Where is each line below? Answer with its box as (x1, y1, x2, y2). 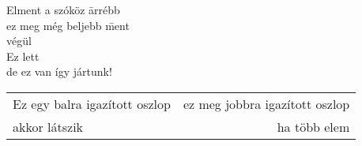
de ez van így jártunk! (6, 63, 112, 80)
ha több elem (277, 117, 350, 136)
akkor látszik (13, 117, 84, 136)
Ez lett (6, 47, 40, 64)
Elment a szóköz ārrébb (6, 2, 120, 17)
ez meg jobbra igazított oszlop (183, 94, 350, 113)
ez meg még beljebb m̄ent (6, 17, 130, 33)
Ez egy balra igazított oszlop (13, 94, 171, 113)
